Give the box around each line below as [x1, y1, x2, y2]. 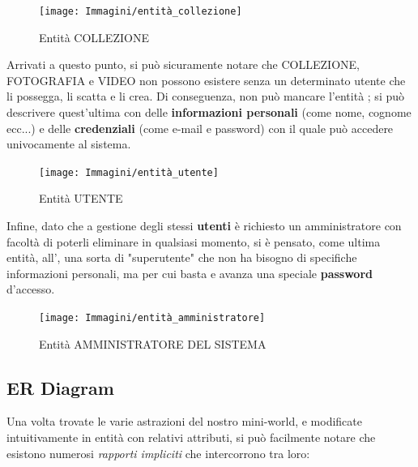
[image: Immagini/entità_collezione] [39, 6, 242, 17]
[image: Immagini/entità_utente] [39, 166, 219, 178]
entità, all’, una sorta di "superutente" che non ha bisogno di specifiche [6, 249, 357, 266]
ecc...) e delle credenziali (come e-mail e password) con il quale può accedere [6, 119, 394, 136]
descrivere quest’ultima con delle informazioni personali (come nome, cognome [6, 104, 412, 121]
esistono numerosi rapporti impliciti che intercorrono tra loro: [6, 444, 310, 461]
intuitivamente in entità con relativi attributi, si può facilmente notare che [6, 429, 376, 446]
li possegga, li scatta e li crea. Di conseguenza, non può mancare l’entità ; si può [6, 88, 405, 105]
